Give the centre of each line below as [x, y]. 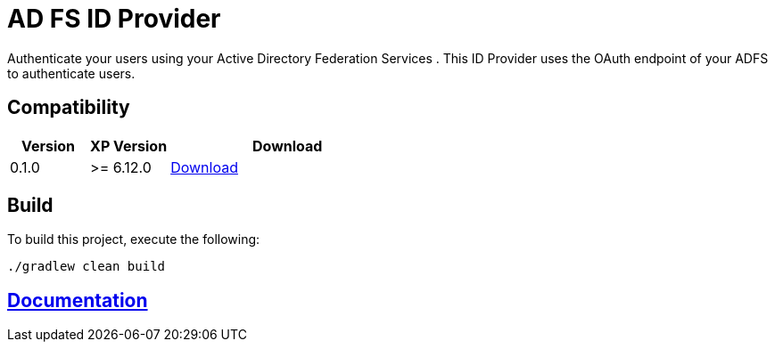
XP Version [129, 146]
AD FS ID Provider [114, 19]
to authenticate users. [71, 73]
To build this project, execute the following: [134, 239]
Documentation [78, 300]
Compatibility [69, 108]
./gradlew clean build [87, 267]
